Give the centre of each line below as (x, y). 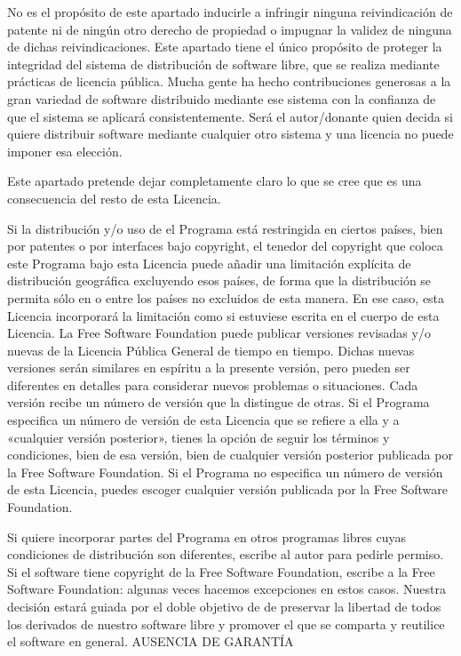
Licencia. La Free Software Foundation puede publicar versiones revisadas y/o (219, 333)
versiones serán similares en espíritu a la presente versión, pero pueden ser (209, 368)
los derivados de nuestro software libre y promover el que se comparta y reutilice (226, 624)
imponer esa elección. (65, 151)
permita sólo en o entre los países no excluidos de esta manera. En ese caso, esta (226, 297)
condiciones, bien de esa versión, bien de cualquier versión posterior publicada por (230, 455)
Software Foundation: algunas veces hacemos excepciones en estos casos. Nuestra (227, 589)
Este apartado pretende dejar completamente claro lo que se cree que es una (215, 181)
